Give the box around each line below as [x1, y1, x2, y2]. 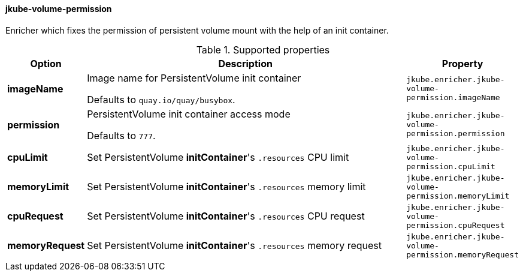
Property [442, 57, 483, 70]
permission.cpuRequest [406, 220, 505, 230]
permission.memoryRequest [406, 250, 519, 259]
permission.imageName [406, 93, 500, 103]
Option [30, 57, 62, 70]
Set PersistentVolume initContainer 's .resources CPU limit [87, 151, 349, 164]
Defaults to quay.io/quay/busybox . [87, 93, 235, 106]
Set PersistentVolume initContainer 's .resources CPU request [87, 210, 365, 223]
